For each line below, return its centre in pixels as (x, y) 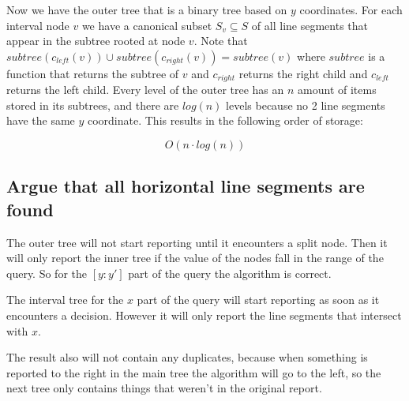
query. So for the (47, 273)
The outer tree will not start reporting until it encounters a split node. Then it (197, 242)
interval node (38, 25)
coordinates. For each (351, 9)
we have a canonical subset (147, 25)
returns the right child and (303, 73)
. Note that (221, 41)
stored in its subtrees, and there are (93, 105)
